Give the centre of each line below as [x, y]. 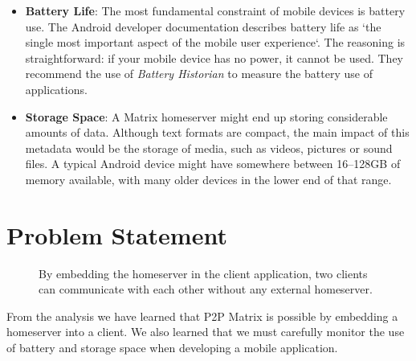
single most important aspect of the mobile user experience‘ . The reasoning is [215, 42]
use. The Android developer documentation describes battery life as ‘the [203, 26]
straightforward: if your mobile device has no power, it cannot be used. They [214, 57]
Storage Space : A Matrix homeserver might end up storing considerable [206, 116]
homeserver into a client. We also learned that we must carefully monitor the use [206, 332]
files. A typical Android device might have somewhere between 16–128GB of [213, 164]
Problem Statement [117, 234]
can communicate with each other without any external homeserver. [206, 289]
